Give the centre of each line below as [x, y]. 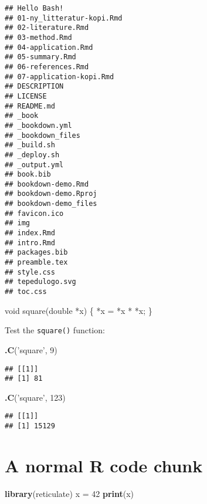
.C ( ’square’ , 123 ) [35, 397]
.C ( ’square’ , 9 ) [31, 349]
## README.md [30, 106]
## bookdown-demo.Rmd [47, 184]
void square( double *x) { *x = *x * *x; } [79, 310]
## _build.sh [30, 145]
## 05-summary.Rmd [40, 57]
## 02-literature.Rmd [47, 28]
